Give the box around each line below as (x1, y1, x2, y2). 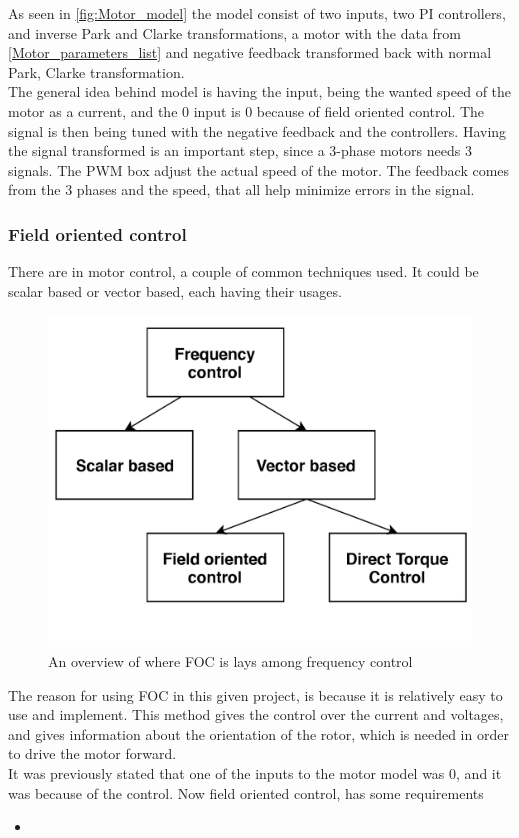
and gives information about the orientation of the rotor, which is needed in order (8, 723, 509, 744)
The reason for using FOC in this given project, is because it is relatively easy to (8, 684, 503, 705)
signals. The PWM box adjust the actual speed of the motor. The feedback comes (8, 159, 510, 180)
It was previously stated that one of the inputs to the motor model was (8, 762, 445, 783)
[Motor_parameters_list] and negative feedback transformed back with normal (8, 42, 492, 63)
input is (193, 100, 241, 121)
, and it (456, 762, 502, 783)
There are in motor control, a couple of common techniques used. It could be (8, 261, 479, 282)
